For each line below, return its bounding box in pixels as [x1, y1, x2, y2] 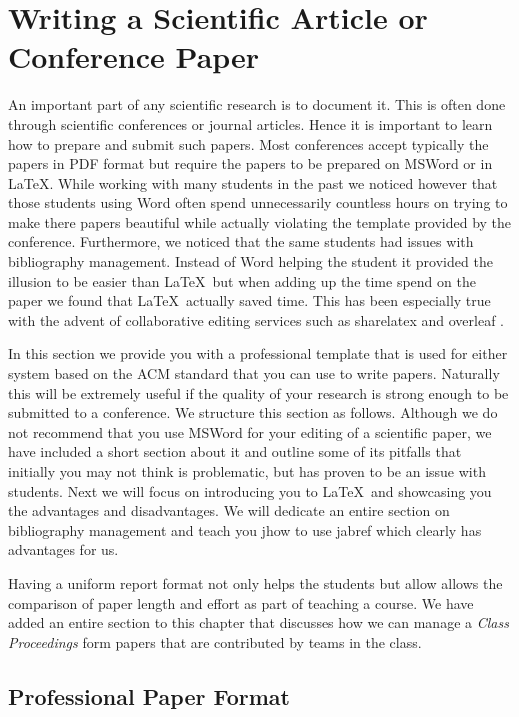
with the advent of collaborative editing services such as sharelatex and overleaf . [8, 309, 504, 330]
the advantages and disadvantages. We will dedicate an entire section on [8, 500, 450, 521]
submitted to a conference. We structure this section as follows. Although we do [8, 402, 498, 423]
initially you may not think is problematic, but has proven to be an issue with [8, 461, 486, 481]
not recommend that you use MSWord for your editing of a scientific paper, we [8, 421, 492, 442]
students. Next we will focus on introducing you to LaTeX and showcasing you [8, 480, 492, 501]
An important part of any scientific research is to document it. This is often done [8, 94, 506, 115]
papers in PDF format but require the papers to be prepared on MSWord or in [8, 153, 493, 174]
